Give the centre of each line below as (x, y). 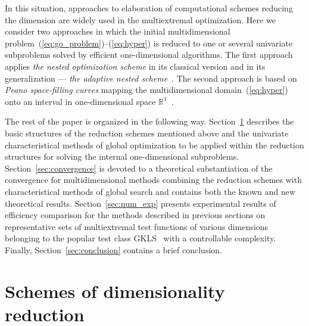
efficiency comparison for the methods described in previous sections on (135, 215)
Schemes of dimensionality (115, 291)
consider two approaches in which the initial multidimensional (118, 31)
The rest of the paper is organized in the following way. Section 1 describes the (149, 121)
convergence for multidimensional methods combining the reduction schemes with (153, 180)
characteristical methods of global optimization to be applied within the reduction (154, 145)
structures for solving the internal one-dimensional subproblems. (122, 156)
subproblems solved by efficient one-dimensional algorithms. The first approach (149, 55)
